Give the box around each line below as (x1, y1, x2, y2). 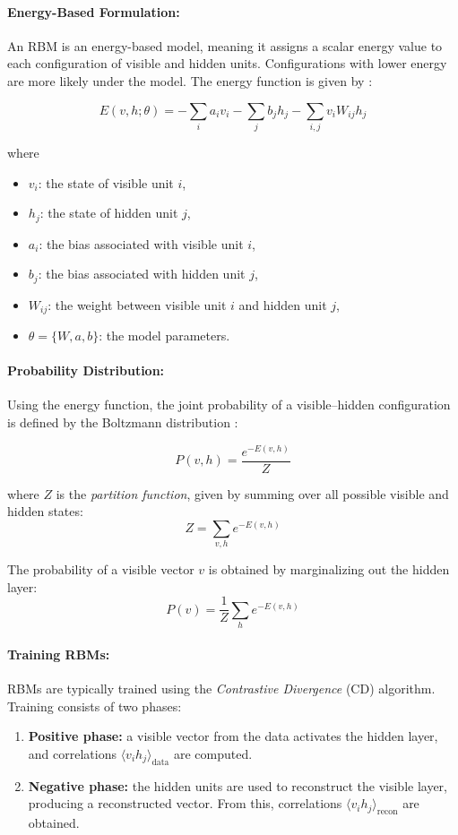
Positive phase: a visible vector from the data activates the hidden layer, (28, 727, 438, 745)
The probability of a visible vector (7, 560, 194, 579)
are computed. (173, 744, 253, 762)
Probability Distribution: (7, 361, 165, 380)
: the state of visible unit (38, 173, 174, 192)
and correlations (28, 744, 117, 762)
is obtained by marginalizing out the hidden (208, 560, 450, 579)
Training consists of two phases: (7, 696, 182, 715)
